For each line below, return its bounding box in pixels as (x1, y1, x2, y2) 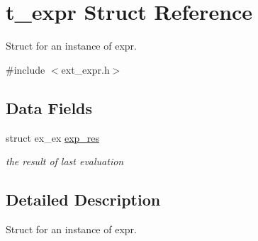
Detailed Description (6, 189, 161, 211)
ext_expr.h (61, 62, 110, 77)
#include (6, 62, 45, 77)
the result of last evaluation (6, 154, 124, 169)
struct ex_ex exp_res (6, 130, 100, 145)
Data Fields (6, 96, 93, 118)
